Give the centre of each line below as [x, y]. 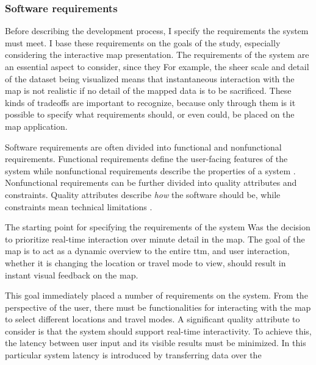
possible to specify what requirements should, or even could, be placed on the [150, 114]
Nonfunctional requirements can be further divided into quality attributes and [151, 182]
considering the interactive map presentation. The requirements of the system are [157, 55]
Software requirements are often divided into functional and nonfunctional [143, 147]
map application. [36, 126]
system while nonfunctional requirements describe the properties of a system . [150, 170]
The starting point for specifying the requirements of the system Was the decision [158, 227]
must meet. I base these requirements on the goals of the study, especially [143, 42]
